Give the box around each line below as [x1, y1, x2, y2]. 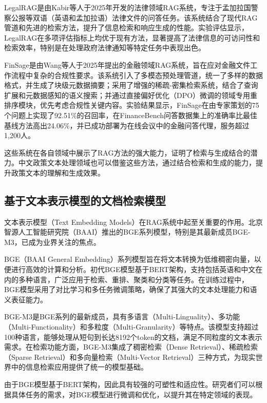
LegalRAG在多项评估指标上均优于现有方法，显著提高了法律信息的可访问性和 [4, 32, 260, 43]
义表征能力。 [4, 294, 47, 304]
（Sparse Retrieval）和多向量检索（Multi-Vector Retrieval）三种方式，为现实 [4, 351, 256, 362]
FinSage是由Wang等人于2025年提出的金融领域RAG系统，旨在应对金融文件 [4, 59, 251, 70]
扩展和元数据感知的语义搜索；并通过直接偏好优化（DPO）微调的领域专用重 [4, 89, 258, 100]
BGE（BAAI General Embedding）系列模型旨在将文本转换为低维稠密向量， [4, 254, 254, 264]
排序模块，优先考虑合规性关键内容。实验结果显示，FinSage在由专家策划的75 [4, 100, 259, 110]
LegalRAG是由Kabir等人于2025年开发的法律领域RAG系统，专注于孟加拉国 [4, 2, 251, 12]
